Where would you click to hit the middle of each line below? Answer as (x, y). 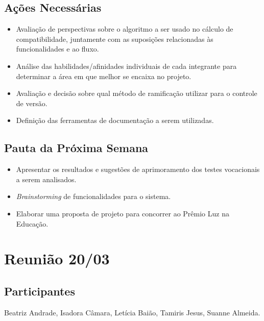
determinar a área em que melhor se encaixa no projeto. (104, 76)
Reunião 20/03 (57, 258)
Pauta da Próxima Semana (76, 148)
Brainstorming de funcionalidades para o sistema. (93, 196)
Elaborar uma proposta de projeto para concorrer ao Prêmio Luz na (123, 213)
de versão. (32, 103)
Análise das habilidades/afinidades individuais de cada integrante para (126, 66)
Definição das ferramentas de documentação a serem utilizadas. (115, 120)
